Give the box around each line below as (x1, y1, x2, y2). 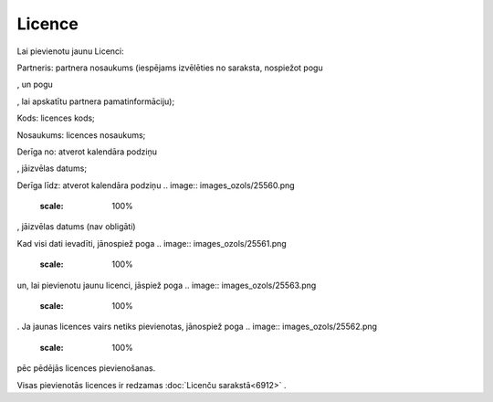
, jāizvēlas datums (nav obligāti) (16, 221, 136, 232)
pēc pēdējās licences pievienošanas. (16, 363, 156, 374)
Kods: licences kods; (16, 112, 95, 123)
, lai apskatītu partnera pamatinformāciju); (16, 96, 175, 107)
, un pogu (16, 79, 54, 90)
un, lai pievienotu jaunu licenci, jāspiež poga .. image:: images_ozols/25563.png (16, 280, 317, 291)
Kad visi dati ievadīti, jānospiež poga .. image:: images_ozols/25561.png (16, 238, 287, 249)
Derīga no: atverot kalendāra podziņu (16, 146, 157, 157)
